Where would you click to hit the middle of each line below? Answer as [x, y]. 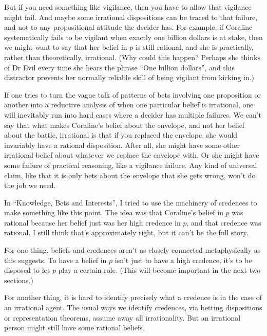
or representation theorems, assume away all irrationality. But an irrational [122, 317]
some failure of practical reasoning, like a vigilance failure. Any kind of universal [131, 165]
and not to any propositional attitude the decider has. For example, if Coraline [128, 27]
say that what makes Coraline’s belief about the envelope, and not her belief [125, 125]
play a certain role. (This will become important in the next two [159, 270]
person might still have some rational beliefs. [74, 328]
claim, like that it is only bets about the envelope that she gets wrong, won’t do [130, 175]
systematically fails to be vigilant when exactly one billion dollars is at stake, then [133, 37]
